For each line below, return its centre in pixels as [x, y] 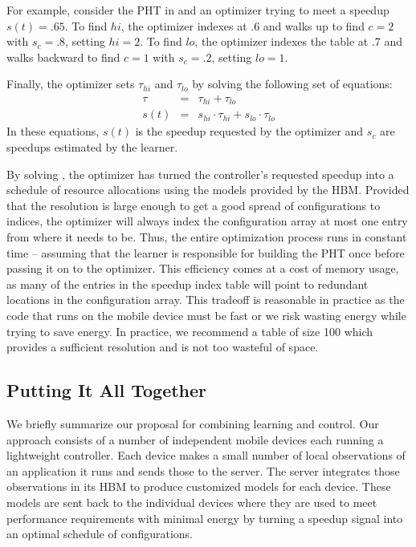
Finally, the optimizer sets [71, 84]
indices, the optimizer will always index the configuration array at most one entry [207, 221]
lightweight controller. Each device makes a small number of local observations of [206, 455]
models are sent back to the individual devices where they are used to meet [192, 502]
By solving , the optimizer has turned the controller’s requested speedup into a [200, 174]
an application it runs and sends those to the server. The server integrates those [203, 470]
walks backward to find [63, 57]
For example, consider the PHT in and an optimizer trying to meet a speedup [198, 10]
